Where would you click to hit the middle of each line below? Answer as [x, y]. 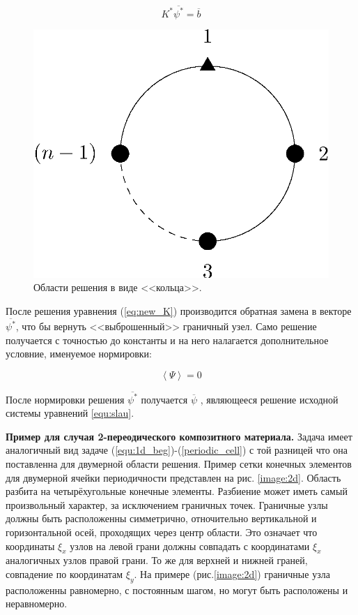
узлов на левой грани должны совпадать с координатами [190, 546]
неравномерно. [37, 603]
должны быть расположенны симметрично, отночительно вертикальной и [161, 518]
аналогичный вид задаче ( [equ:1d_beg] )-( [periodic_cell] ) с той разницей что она [177, 450]
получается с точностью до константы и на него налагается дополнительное [167, 340]
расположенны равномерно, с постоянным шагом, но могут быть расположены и [177, 590]
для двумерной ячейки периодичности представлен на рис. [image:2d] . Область [173, 477]
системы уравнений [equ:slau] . [70, 413]
